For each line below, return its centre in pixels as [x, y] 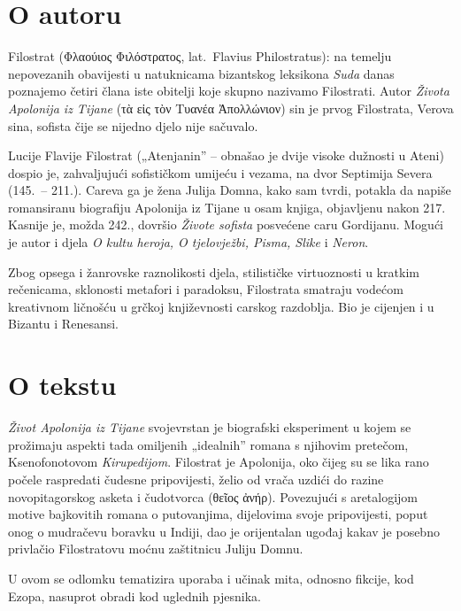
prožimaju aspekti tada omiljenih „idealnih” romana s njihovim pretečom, [208, 444]
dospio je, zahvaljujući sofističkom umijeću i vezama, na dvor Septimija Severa [220, 172]
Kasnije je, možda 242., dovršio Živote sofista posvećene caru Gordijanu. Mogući [226, 224]
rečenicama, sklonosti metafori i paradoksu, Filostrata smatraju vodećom [206, 289]
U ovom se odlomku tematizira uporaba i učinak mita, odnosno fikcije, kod [211, 578]
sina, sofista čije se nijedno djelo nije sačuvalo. [133, 125]
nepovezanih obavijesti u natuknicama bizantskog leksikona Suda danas [201, 73]
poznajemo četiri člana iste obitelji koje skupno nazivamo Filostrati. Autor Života [229, 91]
